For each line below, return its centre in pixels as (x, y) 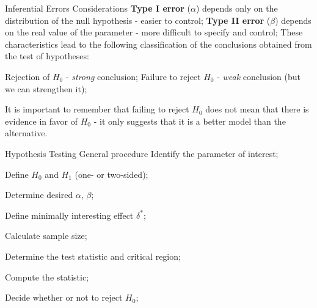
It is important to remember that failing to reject (97, 109)
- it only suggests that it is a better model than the (190, 121)
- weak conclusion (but (259, 76)
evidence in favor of (42, 121)
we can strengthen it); (46, 88)
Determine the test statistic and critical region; (93, 256)
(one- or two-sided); (111, 174)
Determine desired (39, 195)
